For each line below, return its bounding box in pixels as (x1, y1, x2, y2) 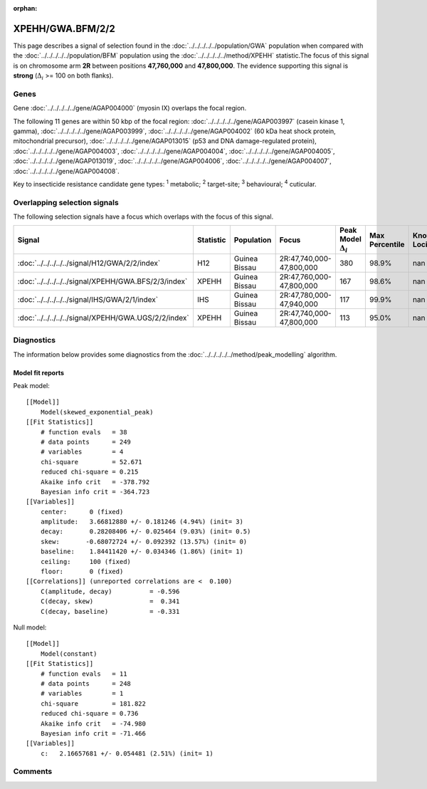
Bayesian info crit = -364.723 (40, 488, 150, 496)
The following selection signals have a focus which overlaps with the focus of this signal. (13, 212, 274, 221)
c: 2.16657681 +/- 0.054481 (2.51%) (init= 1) (40, 749, 213, 758)
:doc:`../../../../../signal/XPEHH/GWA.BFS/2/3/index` (17, 276, 188, 286)
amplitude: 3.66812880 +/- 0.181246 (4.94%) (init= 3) (40, 518, 243, 526)
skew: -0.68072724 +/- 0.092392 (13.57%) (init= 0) (40, 538, 248, 545)
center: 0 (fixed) (40, 508, 124, 516)
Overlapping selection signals (13, 197, 119, 207)
